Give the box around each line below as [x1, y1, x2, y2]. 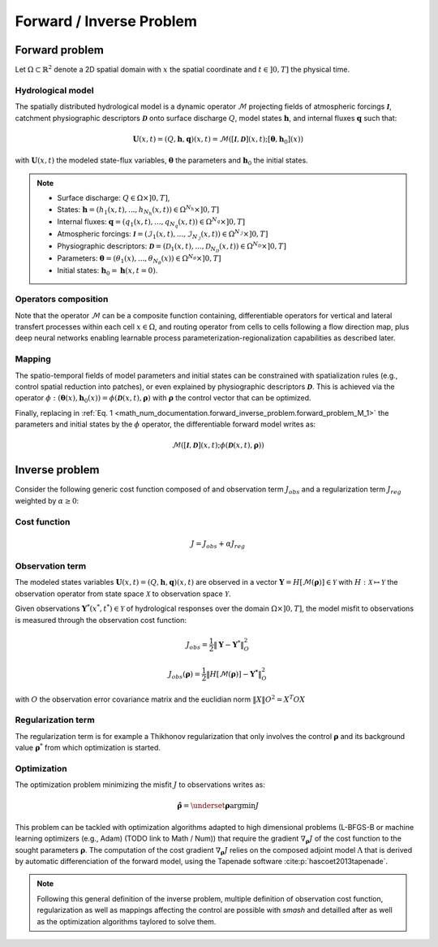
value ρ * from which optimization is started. [15, 742, 161, 753]
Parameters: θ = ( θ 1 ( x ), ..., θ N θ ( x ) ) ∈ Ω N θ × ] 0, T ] [57, 253, 222, 266]
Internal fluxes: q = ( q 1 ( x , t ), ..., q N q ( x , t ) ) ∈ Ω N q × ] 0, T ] [57, 216, 246, 229]
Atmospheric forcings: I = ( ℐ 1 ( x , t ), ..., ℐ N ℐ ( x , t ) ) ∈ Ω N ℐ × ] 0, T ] [57, 228, 268, 241]
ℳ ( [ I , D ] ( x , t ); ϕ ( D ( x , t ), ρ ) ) [171, 441, 264, 450]
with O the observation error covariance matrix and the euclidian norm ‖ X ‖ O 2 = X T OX [15, 693, 306, 704]
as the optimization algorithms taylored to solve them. [36, 916, 217, 926]
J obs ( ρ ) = [168, 669, 201, 681]
